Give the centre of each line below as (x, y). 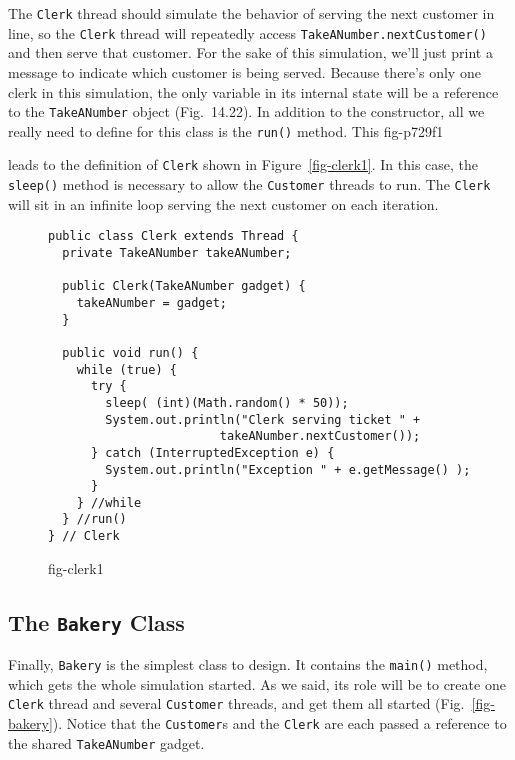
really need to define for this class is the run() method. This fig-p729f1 (226, 130)
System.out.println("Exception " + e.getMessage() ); (288, 469)
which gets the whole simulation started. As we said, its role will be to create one (257, 683)
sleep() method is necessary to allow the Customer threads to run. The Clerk (249, 184)
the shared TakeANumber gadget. (106, 742)
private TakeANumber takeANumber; (177, 252)
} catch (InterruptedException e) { (212, 452)
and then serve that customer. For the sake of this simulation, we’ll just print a (250, 52)
